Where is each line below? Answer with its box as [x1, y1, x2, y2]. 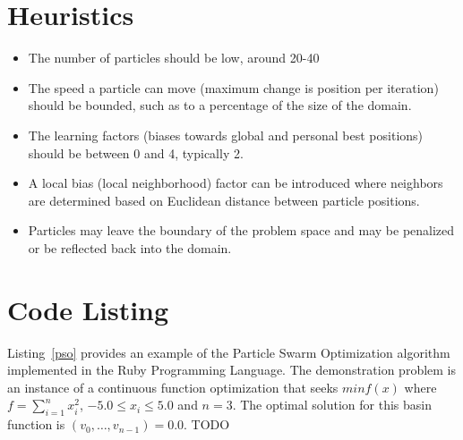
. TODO [184, 415, 230, 434]
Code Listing [7, 291, 169, 327]
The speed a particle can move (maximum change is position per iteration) [28, 78, 439, 97]
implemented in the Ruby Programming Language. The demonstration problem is [7, 360, 457, 379]
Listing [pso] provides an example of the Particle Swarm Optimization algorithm [7, 343, 450, 361]
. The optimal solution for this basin [232, 395, 433, 414]
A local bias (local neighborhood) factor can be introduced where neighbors [28, 173, 443, 192]
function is [7, 415, 65, 434]
